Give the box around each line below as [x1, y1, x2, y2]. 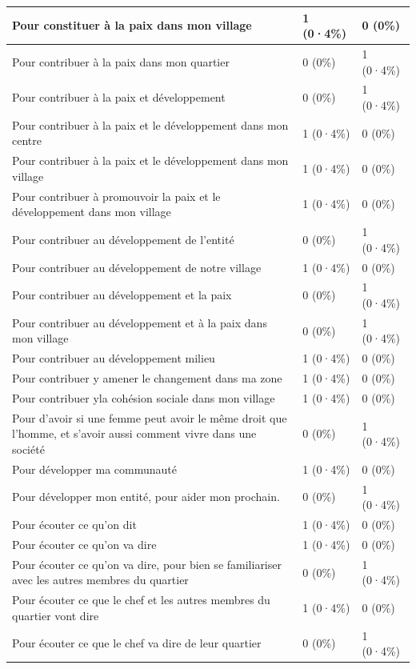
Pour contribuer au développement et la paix [12, 286, 232, 303]
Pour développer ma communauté [12, 460, 177, 477]
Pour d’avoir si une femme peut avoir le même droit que [12, 409, 287, 426]
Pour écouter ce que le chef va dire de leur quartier [12, 635, 262, 651]
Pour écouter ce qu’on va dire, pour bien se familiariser [12, 555, 282, 572]
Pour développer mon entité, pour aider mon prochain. [12, 488, 280, 505]
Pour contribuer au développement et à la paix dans [12, 314, 267, 330]
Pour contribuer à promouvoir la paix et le [12, 187, 221, 204]
